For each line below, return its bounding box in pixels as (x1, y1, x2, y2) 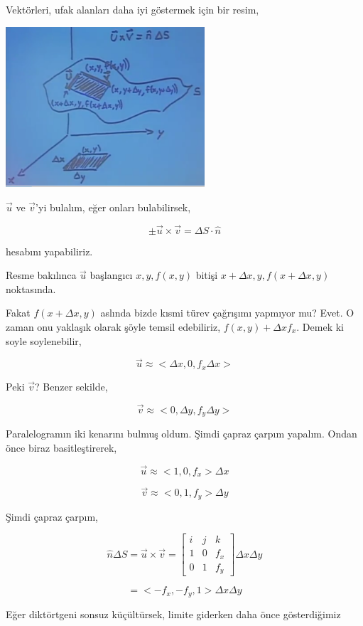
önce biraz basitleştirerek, (6, 440, 117, 455)
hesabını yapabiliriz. (6, 243, 93, 258)
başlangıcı (90, 267, 133, 282)
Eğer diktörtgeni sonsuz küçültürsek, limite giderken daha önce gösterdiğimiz (6, 606, 341, 621)
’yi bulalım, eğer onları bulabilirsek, (36, 199, 191, 214)
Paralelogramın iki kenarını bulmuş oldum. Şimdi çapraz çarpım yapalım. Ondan (6, 426, 357, 441)
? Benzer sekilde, (35, 378, 108, 393)
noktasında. (6, 281, 56, 296)
